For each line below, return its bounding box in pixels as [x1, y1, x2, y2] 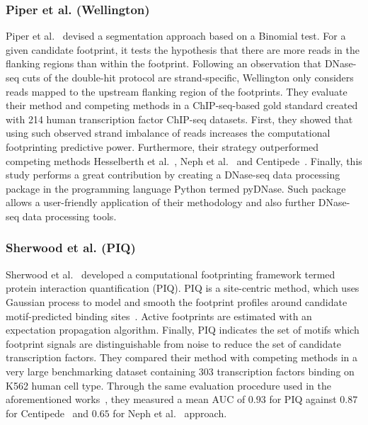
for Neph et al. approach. [113, 405, 227, 420]
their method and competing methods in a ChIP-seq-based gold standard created [6, 98, 358, 113]
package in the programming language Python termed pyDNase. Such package [6, 181, 346, 195]
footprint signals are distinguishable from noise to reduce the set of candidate [6, 336, 341, 351]
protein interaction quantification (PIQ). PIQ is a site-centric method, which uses [6, 280, 360, 295]
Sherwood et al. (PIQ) [6, 239, 136, 256]
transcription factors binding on [217, 363, 355, 378]
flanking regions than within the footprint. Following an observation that [6, 56, 322, 71]
